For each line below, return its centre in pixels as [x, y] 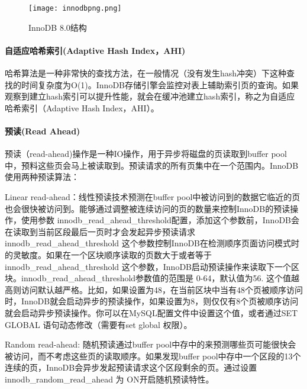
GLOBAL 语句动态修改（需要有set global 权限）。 [98, 324]
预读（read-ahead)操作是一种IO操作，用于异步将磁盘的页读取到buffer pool [146, 154]
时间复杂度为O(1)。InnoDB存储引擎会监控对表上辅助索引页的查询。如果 [160, 84]
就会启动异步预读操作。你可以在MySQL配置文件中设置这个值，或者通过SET [151, 312]
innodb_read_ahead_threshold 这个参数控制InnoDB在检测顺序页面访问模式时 [152, 243]
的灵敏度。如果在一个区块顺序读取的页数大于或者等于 [108, 254]
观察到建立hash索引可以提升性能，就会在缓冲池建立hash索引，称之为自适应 [150, 96]
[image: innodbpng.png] [75, 8]
